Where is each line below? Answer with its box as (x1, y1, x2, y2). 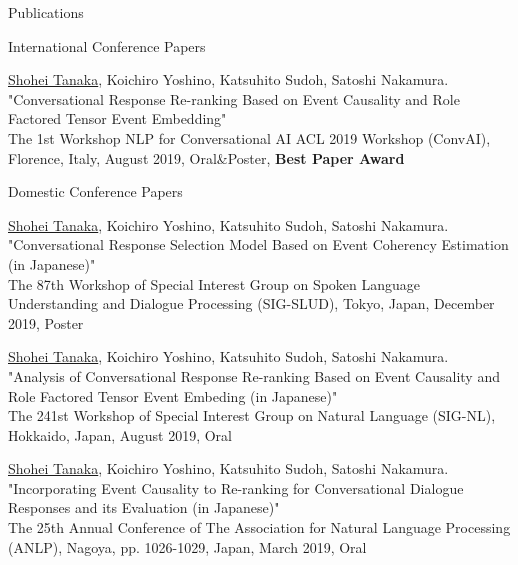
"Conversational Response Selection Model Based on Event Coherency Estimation (8, 234, 509, 255)
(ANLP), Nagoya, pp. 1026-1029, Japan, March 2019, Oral (8, 536, 367, 557)
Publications (8, 2, 84, 22)
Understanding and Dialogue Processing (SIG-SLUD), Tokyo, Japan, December (8, 293, 495, 314)
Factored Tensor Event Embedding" (8, 108, 227, 129)
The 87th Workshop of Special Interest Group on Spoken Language (8, 273, 421, 294)
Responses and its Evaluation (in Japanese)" (8, 497, 280, 518)
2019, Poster (8, 312, 84, 333)
